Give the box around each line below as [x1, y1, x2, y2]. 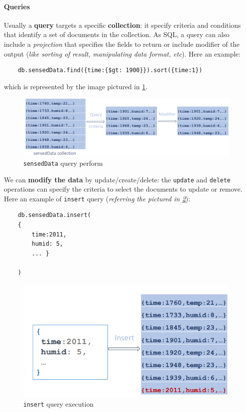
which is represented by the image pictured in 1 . [4, 81, 148, 91]
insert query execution [23, 398, 94, 409]
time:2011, [32, 231, 67, 238]
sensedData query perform [23, 157, 103, 168]
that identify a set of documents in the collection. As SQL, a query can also [4, 29, 229, 39]
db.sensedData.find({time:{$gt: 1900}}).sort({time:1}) [18, 67, 203, 74]
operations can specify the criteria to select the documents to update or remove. [4, 184, 243, 194]
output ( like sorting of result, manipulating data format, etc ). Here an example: [4, 48, 241, 59]
